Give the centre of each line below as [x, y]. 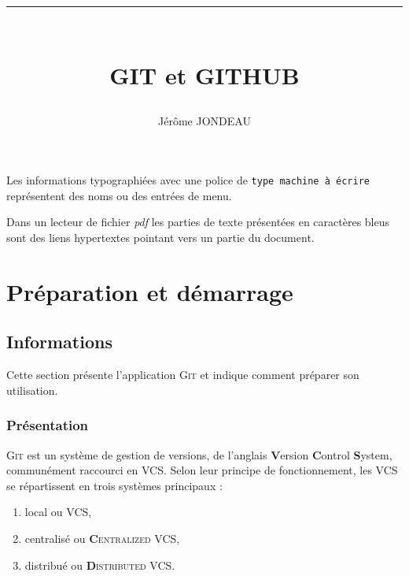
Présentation [48, 425]
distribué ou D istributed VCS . [100, 565]
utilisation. [32, 390]
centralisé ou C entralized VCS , [102, 538]
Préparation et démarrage [150, 291]
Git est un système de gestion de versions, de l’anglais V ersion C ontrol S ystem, [199, 454]
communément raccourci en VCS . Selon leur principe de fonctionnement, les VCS [202, 470]
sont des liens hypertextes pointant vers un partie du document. [160, 237]
